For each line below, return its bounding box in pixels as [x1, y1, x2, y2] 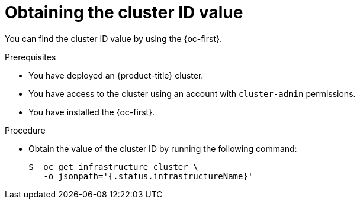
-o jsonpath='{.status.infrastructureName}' [43, 171, 253, 181]
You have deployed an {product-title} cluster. [28, 70, 204, 80]
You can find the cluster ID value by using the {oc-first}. [5, 33, 223, 44]
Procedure [5, 125, 46, 135]
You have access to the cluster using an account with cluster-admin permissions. [28, 88, 356, 99]
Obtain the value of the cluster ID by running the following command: [28, 143, 297, 154]
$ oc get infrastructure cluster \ [28, 161, 198, 171]
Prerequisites [5, 51, 56, 62]
